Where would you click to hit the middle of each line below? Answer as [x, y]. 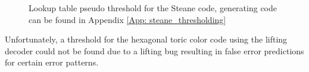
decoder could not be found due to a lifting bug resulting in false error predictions [154, 50]
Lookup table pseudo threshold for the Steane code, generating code [153, 8]
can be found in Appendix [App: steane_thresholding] [127, 19]
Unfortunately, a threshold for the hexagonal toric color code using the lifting [146, 39]
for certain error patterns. [52, 62]
